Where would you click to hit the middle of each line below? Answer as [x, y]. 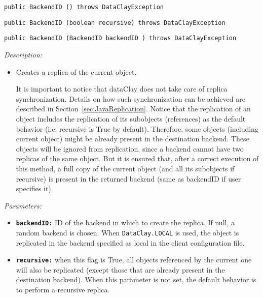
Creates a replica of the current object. [76, 71]
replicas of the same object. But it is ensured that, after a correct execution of [137, 158]
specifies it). [34, 188]
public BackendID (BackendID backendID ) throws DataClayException [120, 38]
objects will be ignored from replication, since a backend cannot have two [130, 148]
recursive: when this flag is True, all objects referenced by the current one [134, 260]
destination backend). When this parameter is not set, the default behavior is [136, 279]
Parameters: [23, 205]
